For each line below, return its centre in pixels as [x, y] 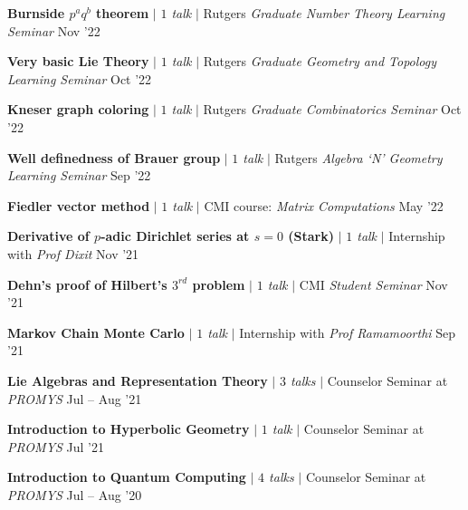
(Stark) [311, 236]
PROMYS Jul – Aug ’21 [75, 398]
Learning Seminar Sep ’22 [79, 175]
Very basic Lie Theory [78, 61]
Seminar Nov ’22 [54, 30]
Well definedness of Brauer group [114, 157]
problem [219, 284]
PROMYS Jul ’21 [56, 446]
